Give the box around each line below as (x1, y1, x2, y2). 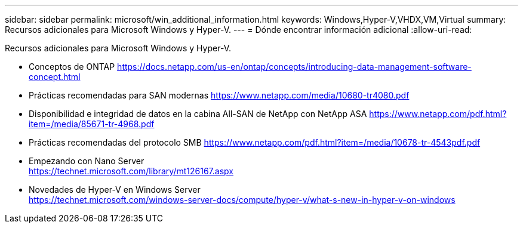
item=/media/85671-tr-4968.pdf (29, 119, 155, 129)
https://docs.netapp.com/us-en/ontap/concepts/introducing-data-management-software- (117, 61, 472, 72)
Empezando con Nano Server (29, 156, 144, 166)
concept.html (29, 72, 81, 82)
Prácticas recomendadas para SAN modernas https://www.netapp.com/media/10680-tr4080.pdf (29, 90, 410, 100)
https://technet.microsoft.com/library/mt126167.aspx (29, 166, 233, 176)
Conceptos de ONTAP (29, 61, 115, 72)
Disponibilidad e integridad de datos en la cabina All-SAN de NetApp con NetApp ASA (29, 109, 367, 119)
